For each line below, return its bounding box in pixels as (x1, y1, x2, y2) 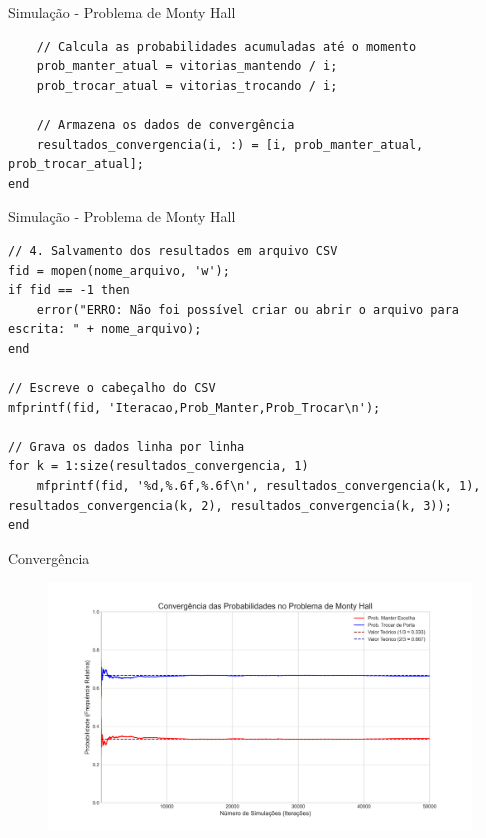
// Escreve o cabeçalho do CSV (8, 381, 216, 396)
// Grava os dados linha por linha (8, 439, 245, 454)
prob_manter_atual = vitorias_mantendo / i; (36, 59, 338, 74)
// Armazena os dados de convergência (36, 117, 295, 132)
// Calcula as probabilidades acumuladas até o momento (36, 39, 417, 54)
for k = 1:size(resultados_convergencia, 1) (8, 459, 309, 474)
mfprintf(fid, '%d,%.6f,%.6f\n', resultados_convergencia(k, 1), (36, 479, 481, 494)
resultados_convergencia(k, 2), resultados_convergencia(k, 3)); (8, 498, 452, 513)
